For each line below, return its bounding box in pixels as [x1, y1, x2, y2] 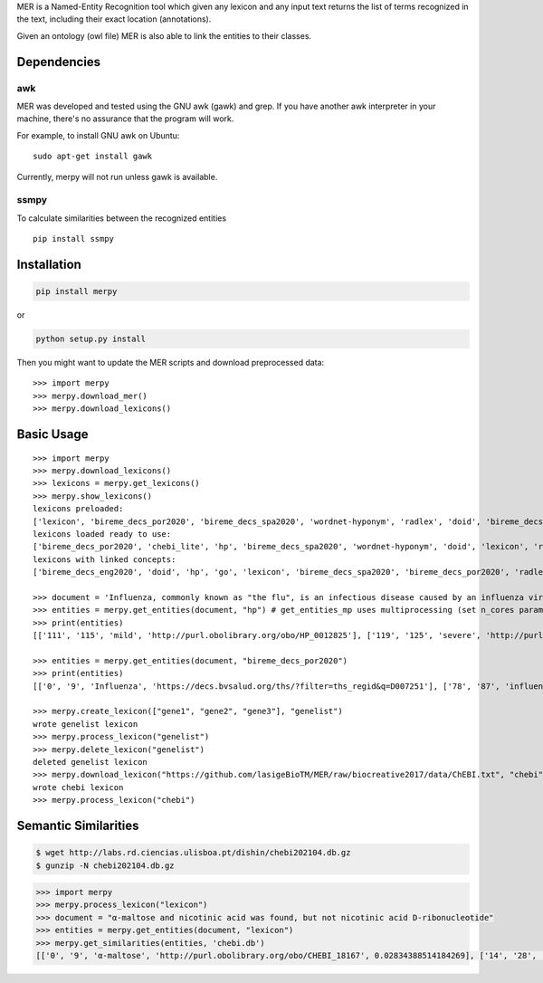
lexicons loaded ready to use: [33, 529, 172, 539]
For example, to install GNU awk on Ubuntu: [16, 129, 180, 140]
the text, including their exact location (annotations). [16, 14, 212, 24]
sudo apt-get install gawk [33, 151, 153, 162]
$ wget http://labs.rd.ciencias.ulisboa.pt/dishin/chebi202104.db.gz [35, 847, 351, 858]
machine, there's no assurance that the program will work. [16, 113, 234, 124]
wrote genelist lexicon [33, 719, 138, 729]
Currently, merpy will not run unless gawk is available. [16, 171, 218, 182]
